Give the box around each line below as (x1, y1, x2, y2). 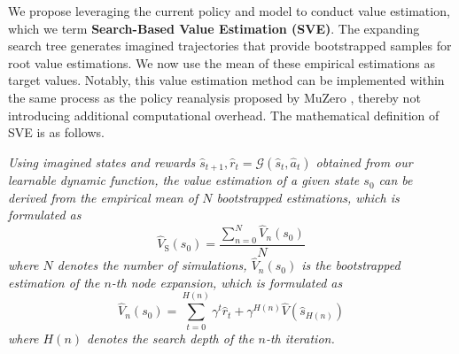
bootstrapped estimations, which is (216, 188, 400, 206)
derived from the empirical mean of (8, 188, 198, 206)
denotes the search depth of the (87, 328, 254, 347)
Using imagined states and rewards (8, 152, 196, 171)
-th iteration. (265, 328, 335, 347)
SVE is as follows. (8, 123, 105, 142)
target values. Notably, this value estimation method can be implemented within (8, 71, 445, 89)
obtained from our (315, 152, 413, 171)
